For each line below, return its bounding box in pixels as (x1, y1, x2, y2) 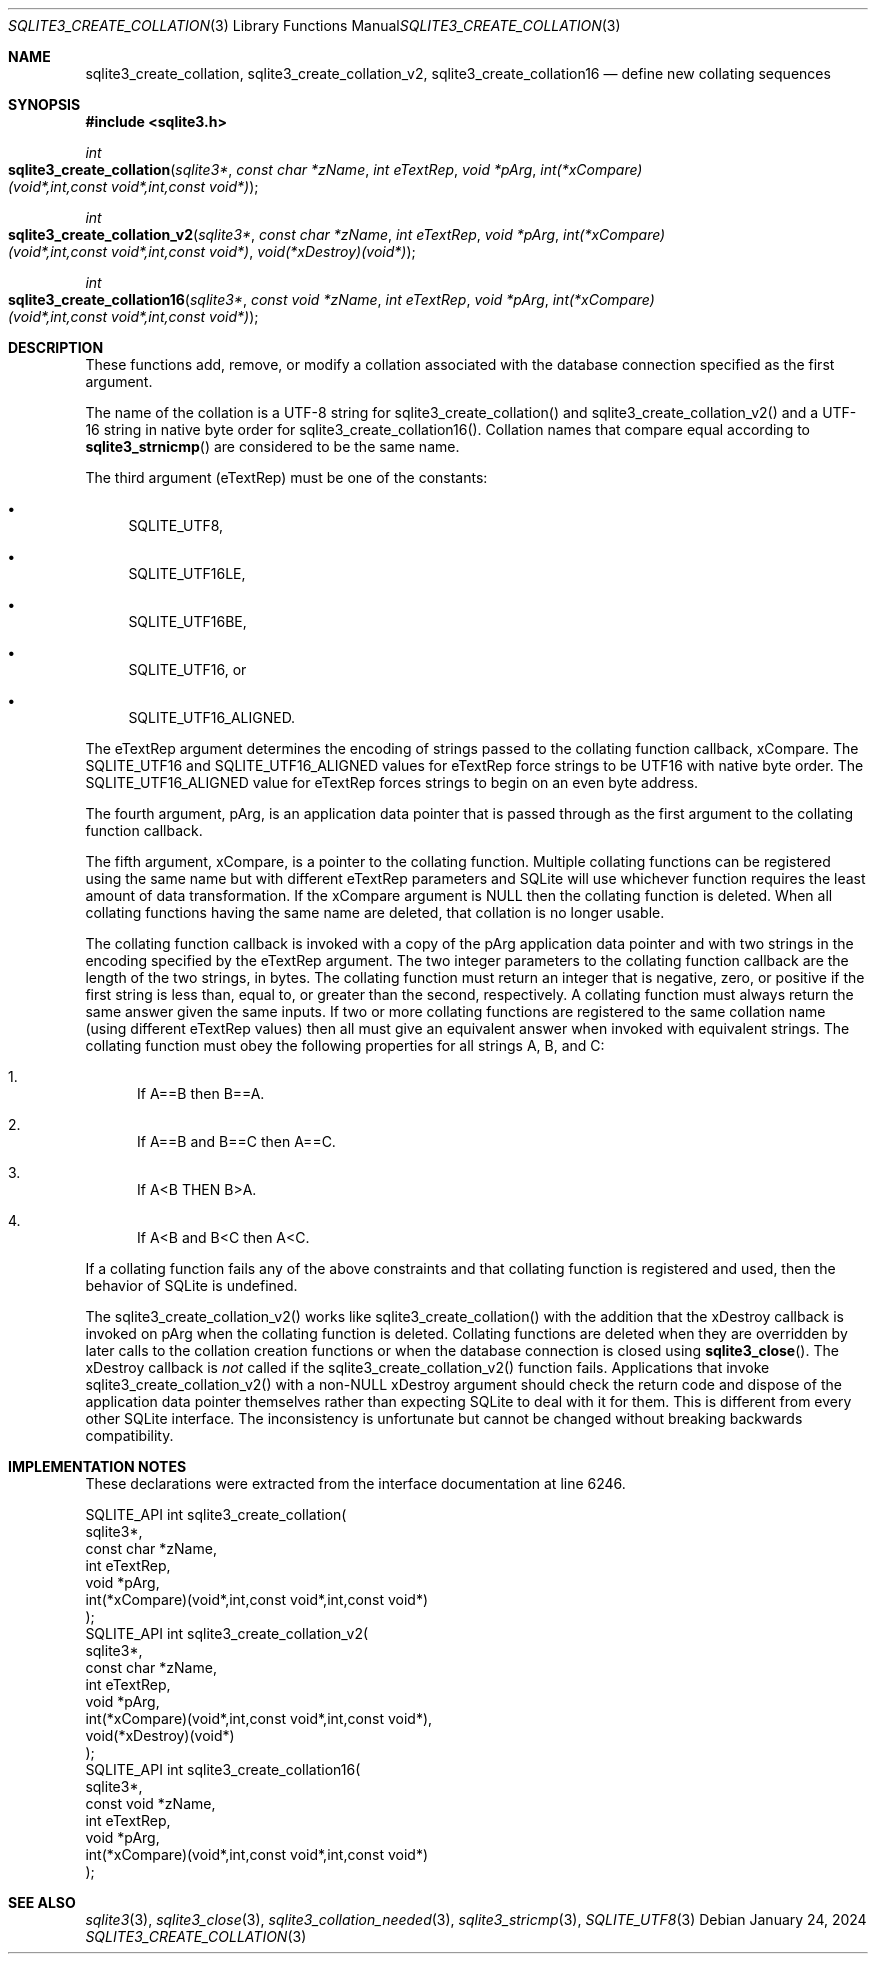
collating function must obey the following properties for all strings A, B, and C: (85, 1037, 605, 1054)
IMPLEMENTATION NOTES (8, 1458, 187, 1475)
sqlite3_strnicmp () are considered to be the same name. (85, 438, 460, 455)
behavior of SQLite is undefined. (85, 1277, 298, 1294)
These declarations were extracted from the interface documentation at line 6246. (85, 1475, 626, 1492)
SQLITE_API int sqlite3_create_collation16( (85, 1761, 361, 1778)
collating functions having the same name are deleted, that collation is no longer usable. (85, 904, 665, 921)
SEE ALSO (8, 1894, 76, 1911)
